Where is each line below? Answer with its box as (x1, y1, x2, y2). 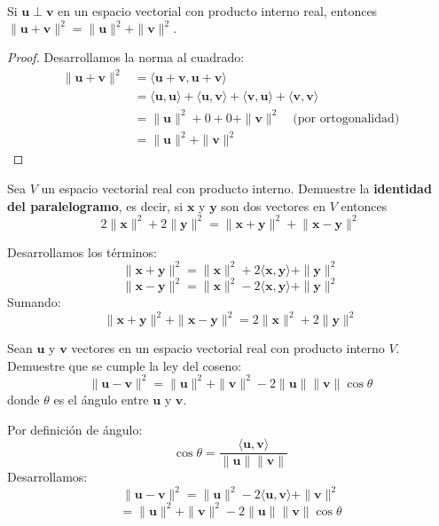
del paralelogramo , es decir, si (7, 196, 184, 215)
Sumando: (7, 293, 61, 311)
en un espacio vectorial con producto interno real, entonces (58, 2, 378, 20)
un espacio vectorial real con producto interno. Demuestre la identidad (41, 178, 432, 197)
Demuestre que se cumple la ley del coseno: (7, 356, 242, 374)
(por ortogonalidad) (293, 112, 400, 125)
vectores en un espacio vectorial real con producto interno (71, 339, 385, 357)
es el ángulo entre (53, 389, 149, 408)
